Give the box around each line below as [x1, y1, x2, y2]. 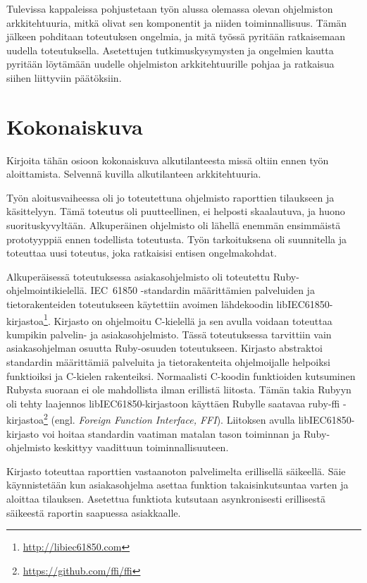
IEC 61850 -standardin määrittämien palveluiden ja [90, 283, 315, 297]
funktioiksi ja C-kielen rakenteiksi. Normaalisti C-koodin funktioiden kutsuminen [6, 368, 356, 383]
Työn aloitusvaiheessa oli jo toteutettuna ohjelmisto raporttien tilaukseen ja [6, 190, 335, 204]
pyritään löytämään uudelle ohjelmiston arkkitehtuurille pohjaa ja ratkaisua [6, 56, 335, 71]
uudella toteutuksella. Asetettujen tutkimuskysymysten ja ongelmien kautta [6, 42, 334, 57]
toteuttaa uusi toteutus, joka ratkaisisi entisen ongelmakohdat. [6, 245, 277, 260]
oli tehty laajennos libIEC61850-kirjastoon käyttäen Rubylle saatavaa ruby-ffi [6, 395, 340, 410]
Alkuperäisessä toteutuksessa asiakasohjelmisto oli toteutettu [6, 269, 270, 283]
